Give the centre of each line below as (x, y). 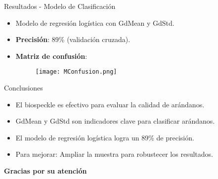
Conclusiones (23, 88)
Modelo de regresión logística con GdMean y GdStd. (95, 22)
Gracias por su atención (45, 171)
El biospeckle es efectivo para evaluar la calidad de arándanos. (110, 104)
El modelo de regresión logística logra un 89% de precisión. (105, 137)
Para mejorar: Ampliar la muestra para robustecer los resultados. (114, 154)
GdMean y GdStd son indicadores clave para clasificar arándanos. (115, 121)
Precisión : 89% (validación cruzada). (73, 39)
